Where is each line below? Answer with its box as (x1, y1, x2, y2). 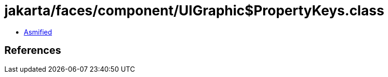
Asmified (24, 27, 52, 36)
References (4, 44, 61, 57)
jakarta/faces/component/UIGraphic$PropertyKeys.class (4, 2, 385, 19)
